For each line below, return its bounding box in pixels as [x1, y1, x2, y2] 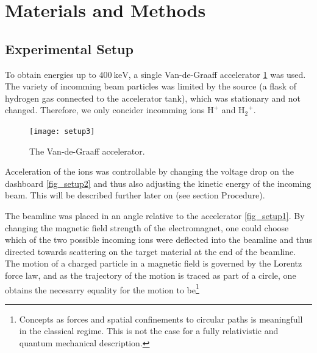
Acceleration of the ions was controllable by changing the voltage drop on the [5, 165, 294, 178]
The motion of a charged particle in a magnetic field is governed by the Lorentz [5, 257, 302, 270]
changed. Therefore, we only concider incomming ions [5, 103, 205, 116]
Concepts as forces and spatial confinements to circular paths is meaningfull [19, 312, 303, 325]
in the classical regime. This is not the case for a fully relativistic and [19, 324, 279, 337]
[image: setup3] [29, 127, 95, 136]
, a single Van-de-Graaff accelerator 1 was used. [128, 68, 306, 80]
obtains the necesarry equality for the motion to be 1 [5, 281, 199, 296]
